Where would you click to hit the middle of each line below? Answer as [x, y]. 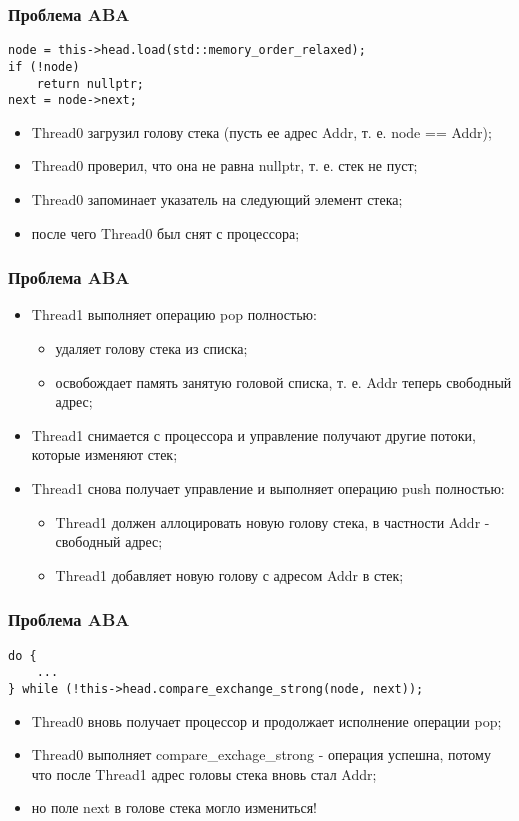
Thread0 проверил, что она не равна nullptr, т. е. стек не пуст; [224, 165]
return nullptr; [90, 83]
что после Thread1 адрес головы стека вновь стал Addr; [204, 773]
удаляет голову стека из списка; [151, 348]
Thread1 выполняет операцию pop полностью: [174, 314]
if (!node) [44, 66]
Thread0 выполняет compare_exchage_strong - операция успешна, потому [261, 754]
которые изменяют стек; [104, 454]
